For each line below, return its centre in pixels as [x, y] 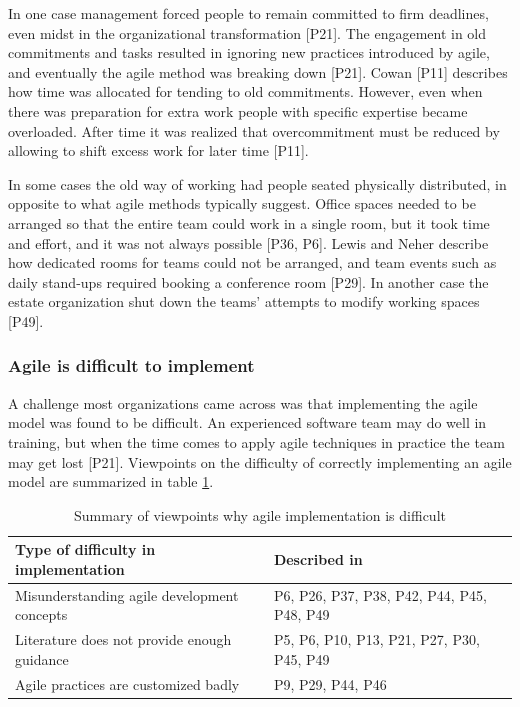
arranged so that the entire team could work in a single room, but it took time [249, 222]
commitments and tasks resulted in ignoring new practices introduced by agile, [249, 52]
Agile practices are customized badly [127, 683]
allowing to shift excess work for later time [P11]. [158, 150]
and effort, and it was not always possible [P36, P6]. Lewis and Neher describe [248, 242]
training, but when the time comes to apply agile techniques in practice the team [256, 441]
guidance [42, 658]
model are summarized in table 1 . [111, 481]
